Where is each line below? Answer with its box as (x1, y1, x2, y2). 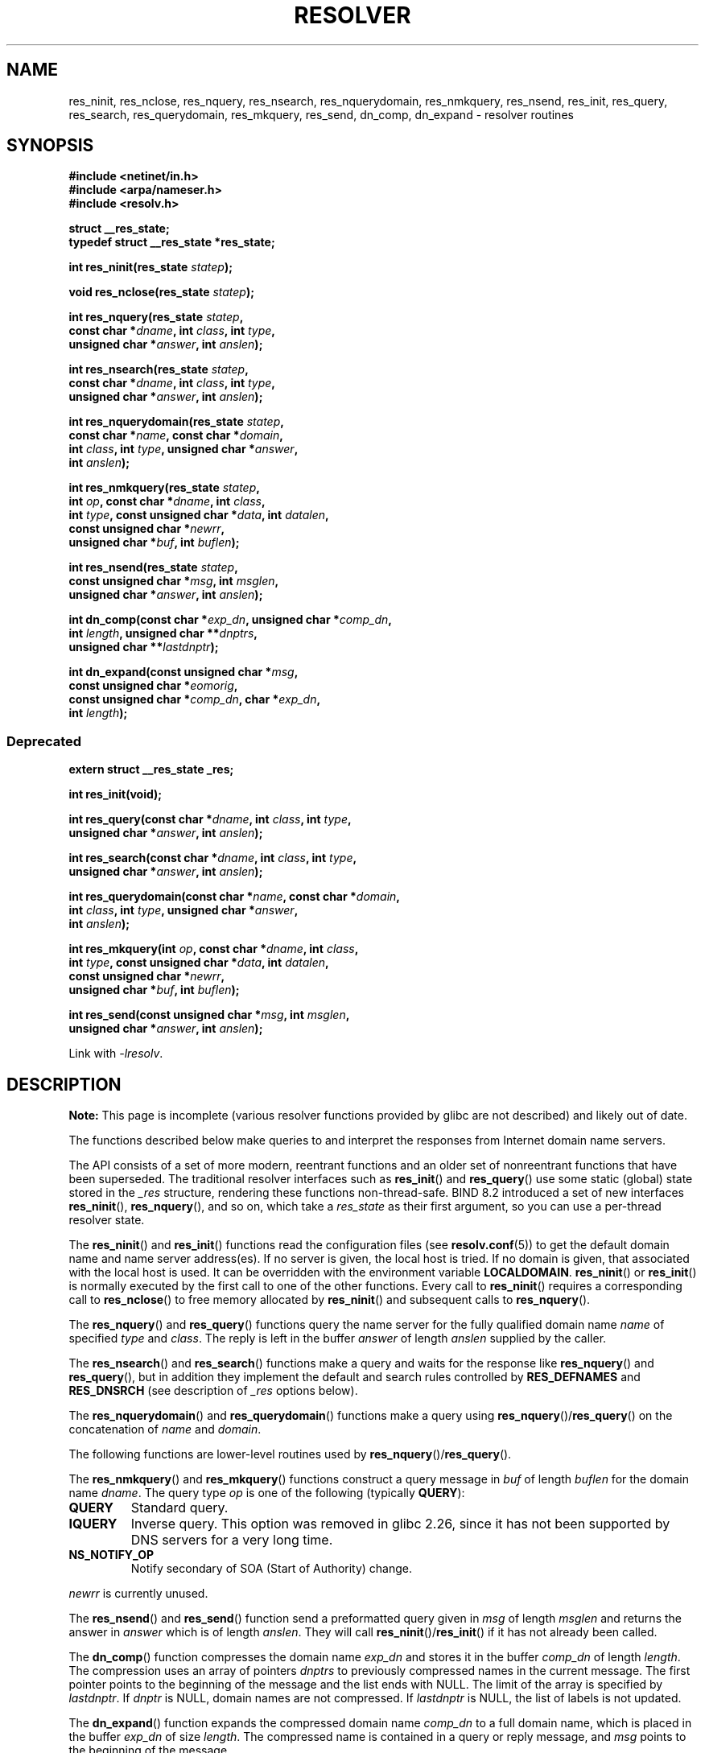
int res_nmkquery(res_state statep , (68, 481, 260, 495)
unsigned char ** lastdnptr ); (68, 640, 219, 654)
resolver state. (68, 1213, 145, 1227)
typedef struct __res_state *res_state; (68, 235, 275, 250)
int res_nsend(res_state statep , (68, 560, 238, 575)
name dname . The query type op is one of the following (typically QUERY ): (68, 1486, 465, 1500)
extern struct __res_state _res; (68, 762, 234, 777)
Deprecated (6, 732, 82, 749)
